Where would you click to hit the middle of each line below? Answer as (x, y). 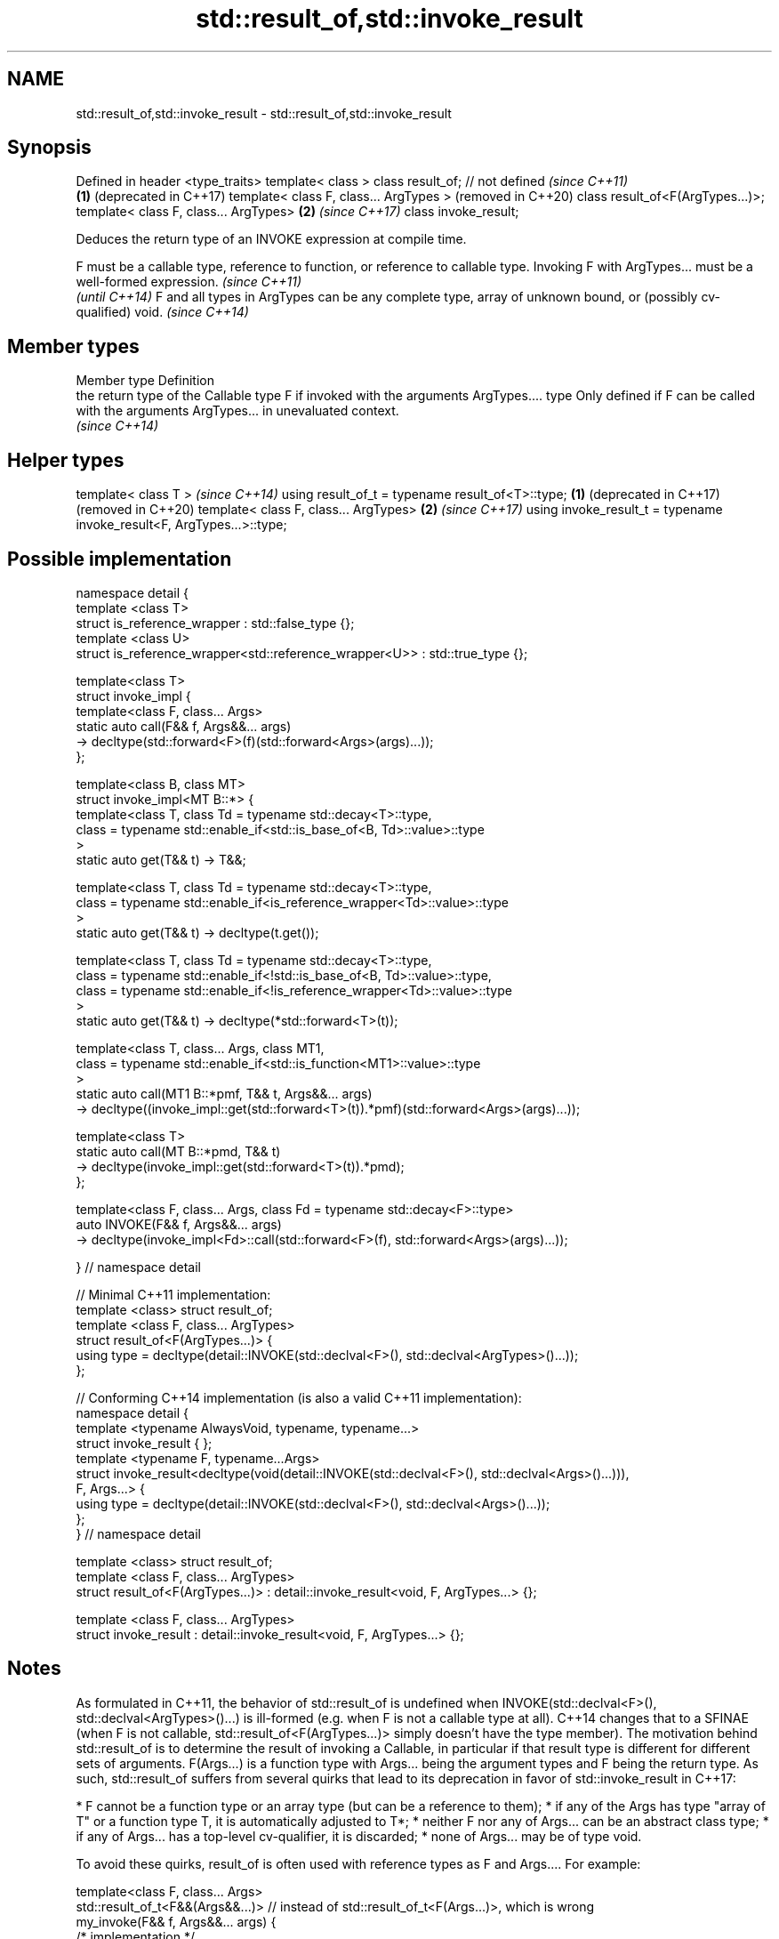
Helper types (66, 460)
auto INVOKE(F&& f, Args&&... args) (179, 1224)
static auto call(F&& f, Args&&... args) (184, 726)
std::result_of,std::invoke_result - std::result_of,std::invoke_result (264, 113)
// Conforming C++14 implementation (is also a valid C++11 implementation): (299, 1397)
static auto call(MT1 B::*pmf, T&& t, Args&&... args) (224, 1093)
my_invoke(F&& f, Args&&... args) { (176, 1921)
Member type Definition (145, 381)
